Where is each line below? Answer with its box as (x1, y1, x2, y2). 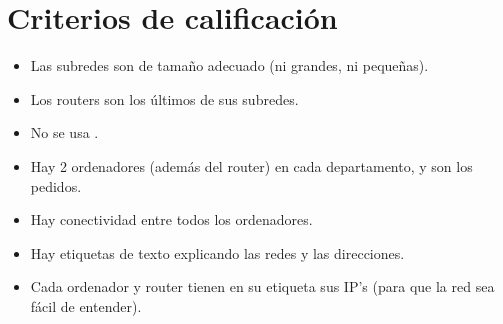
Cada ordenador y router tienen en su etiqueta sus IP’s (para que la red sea (30, 276, 495, 297)
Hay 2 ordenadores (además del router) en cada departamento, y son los (30, 155, 473, 176)
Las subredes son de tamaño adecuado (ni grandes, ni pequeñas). (30, 55, 429, 76)
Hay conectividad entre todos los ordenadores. (30, 209, 313, 230)
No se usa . (30, 122, 99, 143)
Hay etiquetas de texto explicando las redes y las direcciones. (30, 242, 405, 263)
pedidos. (30, 175, 82, 196)
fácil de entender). (30, 295, 142, 316)
